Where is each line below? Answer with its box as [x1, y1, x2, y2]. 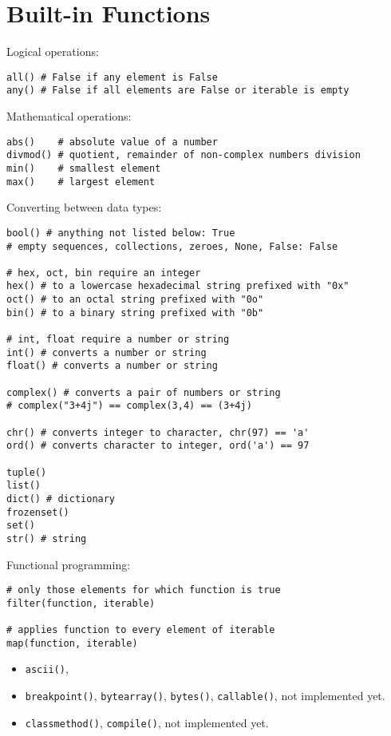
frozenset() [6, 506, 69, 518]
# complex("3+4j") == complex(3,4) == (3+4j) [6, 400, 252, 412]
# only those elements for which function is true [6, 584, 281, 596]
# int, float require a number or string [6, 334, 230, 346]
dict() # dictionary [6, 493, 116, 505]
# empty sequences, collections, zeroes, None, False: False [6, 240, 338, 252]
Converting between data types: [6, 199, 162, 216]
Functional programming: [6, 556, 131, 572]
